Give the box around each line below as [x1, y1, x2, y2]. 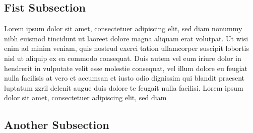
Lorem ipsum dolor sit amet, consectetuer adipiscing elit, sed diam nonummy [4, 23, 242, 34]
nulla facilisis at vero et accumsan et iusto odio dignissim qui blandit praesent [4, 73, 245, 83]
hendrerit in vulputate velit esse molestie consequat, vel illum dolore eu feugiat [4, 62, 248, 73]
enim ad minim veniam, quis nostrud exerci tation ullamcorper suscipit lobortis [4, 43, 249, 53]
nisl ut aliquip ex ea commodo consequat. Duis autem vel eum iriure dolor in [4, 52, 241, 63]
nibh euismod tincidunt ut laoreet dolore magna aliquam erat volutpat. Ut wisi [4, 33, 248, 43]
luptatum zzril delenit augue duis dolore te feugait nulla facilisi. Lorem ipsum [4, 82, 243, 93]
